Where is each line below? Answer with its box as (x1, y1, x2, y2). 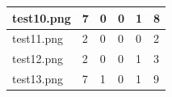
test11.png (12, 30, 64, 47)
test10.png (12, 9, 71, 26)
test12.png (12, 50, 64, 67)
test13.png (12, 70, 64, 87)
